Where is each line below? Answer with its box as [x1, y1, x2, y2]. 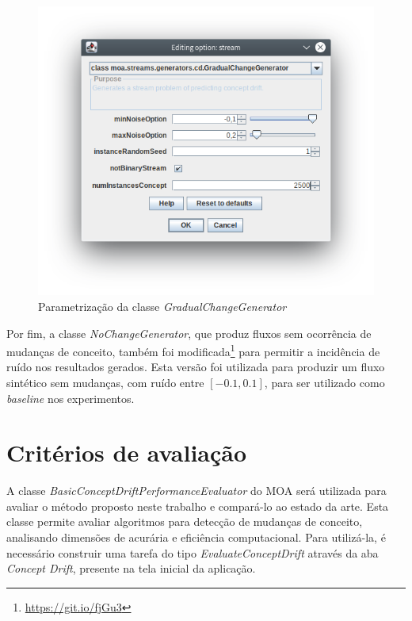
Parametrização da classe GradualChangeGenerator [38, 297, 287, 314]
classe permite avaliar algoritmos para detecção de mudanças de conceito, [6, 513, 363, 530]
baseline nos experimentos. [6, 389, 135, 406]
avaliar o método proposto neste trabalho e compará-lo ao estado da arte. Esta [6, 497, 389, 514]
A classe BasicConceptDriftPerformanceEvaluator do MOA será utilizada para [6, 482, 387, 499]
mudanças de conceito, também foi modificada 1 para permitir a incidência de [6, 341, 380, 359]
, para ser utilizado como [264, 374, 385, 390]
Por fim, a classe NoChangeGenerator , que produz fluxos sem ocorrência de [6, 324, 372, 341]
